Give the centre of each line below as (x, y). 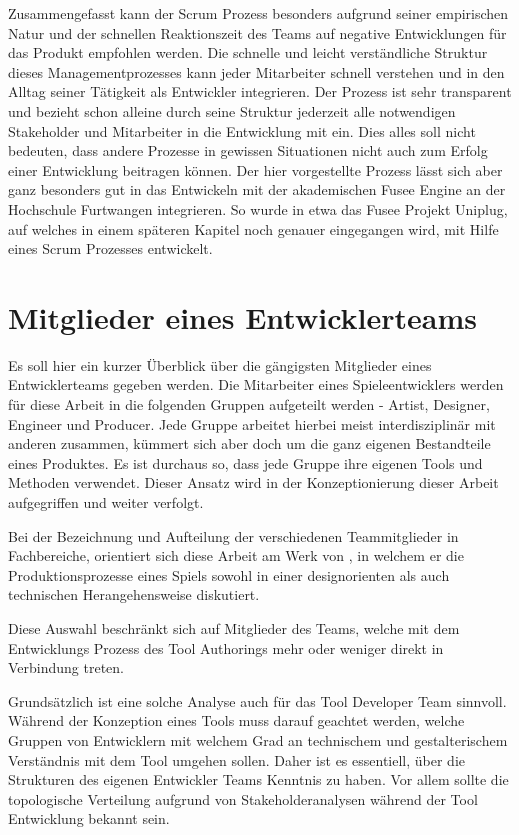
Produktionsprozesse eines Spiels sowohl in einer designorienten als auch (229, 574)
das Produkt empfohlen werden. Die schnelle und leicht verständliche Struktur (248, 52)
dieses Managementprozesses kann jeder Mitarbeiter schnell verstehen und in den (256, 71)
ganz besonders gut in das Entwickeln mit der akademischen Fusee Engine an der (257, 189)
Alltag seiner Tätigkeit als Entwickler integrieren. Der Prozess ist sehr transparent (260, 91)
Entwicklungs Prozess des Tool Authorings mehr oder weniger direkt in (226, 647)
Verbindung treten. (66, 667)
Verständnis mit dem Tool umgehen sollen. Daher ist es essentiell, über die (236, 759)
